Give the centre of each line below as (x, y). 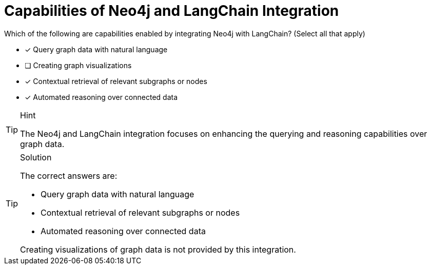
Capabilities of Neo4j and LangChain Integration (172, 11)
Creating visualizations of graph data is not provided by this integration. (158, 249)
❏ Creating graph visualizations (78, 65)
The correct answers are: (69, 175)
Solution (36, 157)
